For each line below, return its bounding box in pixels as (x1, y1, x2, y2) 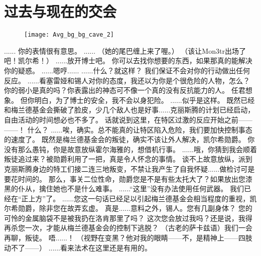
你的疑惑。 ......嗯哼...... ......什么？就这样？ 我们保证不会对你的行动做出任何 (4, 65, 250, 75)
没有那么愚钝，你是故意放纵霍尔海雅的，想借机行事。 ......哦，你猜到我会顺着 (4, 144, 257, 154)
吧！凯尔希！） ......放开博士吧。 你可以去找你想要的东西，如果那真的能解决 (4, 55, 252, 66)
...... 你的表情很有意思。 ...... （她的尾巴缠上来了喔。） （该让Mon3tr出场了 (4, 45, 246, 56)
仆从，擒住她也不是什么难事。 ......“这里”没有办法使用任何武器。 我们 (18, 183, 244, 194)
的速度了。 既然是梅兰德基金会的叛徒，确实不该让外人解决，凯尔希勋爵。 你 (4, 134, 255, 145)
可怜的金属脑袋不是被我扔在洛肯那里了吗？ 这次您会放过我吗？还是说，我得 (4, 212, 252, 223)
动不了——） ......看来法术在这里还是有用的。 (4, 242, 152, 252)
